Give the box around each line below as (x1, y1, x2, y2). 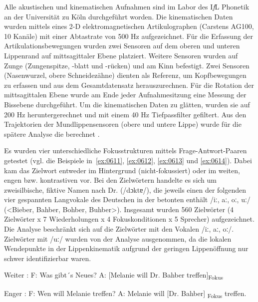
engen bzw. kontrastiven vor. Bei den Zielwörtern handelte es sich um (4, 175, 217, 185)
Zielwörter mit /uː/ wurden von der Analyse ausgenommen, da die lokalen (4, 233, 232, 244)
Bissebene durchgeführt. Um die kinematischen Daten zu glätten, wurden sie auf (4, 99, 250, 109)
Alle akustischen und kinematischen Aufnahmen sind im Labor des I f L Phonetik (4, 1, 250, 11)
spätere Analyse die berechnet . (4, 128, 100, 139)
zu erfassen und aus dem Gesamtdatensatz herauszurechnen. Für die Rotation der (4, 79, 254, 90)
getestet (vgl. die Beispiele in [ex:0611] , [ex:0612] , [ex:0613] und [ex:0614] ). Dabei (4, 155, 252, 165)
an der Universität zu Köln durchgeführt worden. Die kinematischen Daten (4, 11, 233, 21)
